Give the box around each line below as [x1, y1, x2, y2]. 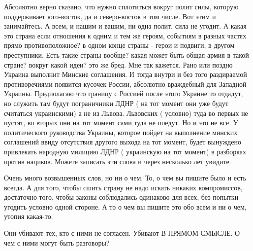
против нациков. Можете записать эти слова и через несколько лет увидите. [4, 156, 231, 166]
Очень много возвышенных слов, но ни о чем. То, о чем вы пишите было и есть [4, 173, 246, 183]
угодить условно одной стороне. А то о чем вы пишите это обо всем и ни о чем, [4, 201, 247, 212]
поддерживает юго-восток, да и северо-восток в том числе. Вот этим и [4, 11, 216, 21]
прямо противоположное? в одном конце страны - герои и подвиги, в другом [4, 40, 235, 50]
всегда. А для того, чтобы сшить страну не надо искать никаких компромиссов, [4, 182, 243, 192]
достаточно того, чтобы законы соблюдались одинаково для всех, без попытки [4, 192, 239, 202]
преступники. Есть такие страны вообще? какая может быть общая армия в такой [4, 49, 249, 60]
